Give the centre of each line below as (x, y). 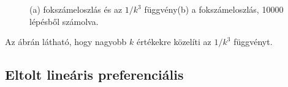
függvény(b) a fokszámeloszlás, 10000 (214, 9)
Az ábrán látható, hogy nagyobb (66, 42)
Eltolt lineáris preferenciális (94, 75)
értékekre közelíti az (174, 42)
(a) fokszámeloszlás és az (76, 9)
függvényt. (253, 42)
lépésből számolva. (64, 21)
